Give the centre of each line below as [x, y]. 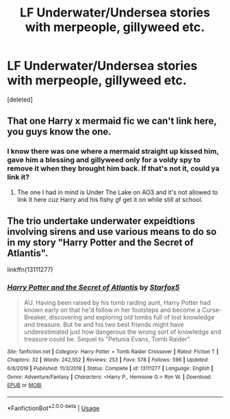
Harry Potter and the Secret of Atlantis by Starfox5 [93, 288]
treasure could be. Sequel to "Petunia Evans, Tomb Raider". [107, 339]
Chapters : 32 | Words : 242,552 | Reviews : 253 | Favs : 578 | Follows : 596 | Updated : [108, 360]
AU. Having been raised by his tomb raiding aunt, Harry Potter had [117, 302]
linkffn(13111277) [30, 270]
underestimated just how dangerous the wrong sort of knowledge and [122, 332]
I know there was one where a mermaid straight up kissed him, [113, 151]
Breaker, [36, 317]
